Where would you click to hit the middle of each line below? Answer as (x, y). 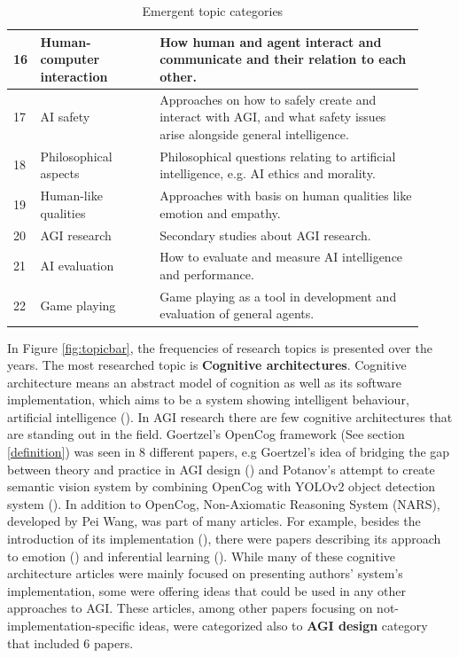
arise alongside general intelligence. (254, 133)
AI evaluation (77, 266)
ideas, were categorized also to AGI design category (283, 625)
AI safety (65, 117)
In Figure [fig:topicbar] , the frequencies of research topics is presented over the (220, 347)
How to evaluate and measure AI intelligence (281, 257)
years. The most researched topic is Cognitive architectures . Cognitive (207, 365)
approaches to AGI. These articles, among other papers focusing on (190, 608)
